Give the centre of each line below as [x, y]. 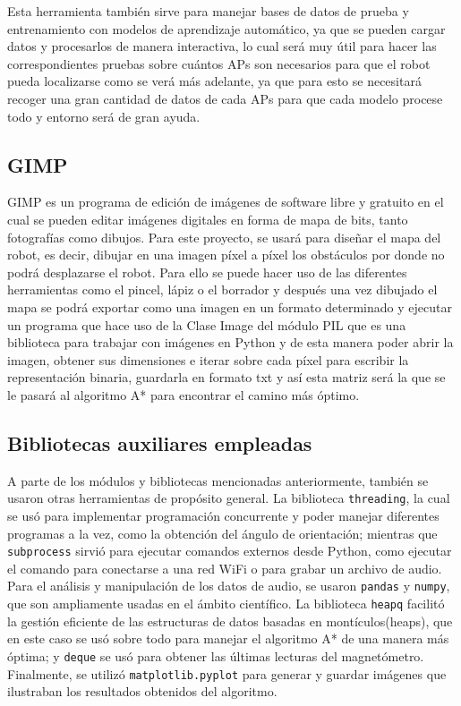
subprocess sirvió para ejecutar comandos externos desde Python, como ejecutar [230, 551]
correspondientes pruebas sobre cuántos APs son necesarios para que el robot [219, 63]
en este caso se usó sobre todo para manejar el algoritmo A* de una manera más [228, 638]
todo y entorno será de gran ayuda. [104, 116]
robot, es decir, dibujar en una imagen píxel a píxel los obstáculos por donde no [226, 255]
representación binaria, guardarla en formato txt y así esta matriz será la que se [226, 377]
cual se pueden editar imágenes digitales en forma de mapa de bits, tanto [208, 219]
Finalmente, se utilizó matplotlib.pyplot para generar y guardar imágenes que [227, 673]
